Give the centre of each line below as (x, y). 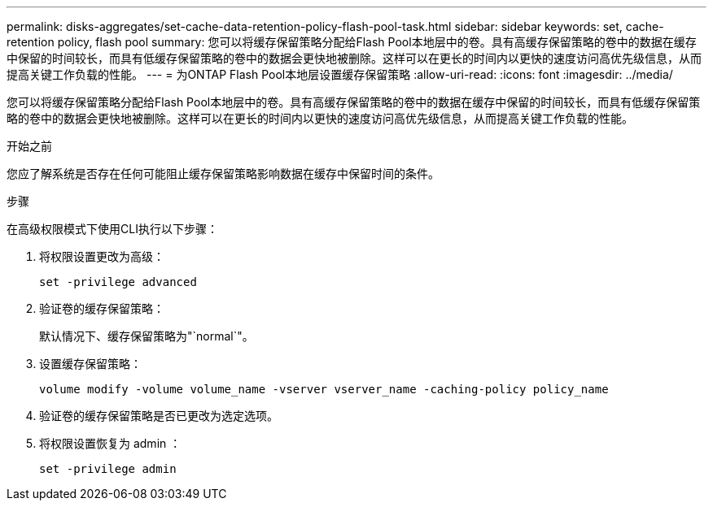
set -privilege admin (108, 469)
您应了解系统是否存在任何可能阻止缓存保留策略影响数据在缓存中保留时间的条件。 (223, 173)
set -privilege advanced (118, 282)
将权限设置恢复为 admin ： (110, 443)
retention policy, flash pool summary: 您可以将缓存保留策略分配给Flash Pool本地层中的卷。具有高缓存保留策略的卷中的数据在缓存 (352, 42)
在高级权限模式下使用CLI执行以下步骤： (112, 229)
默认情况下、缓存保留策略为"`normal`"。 (147, 336)
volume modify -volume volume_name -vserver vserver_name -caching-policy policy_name (324, 389)
